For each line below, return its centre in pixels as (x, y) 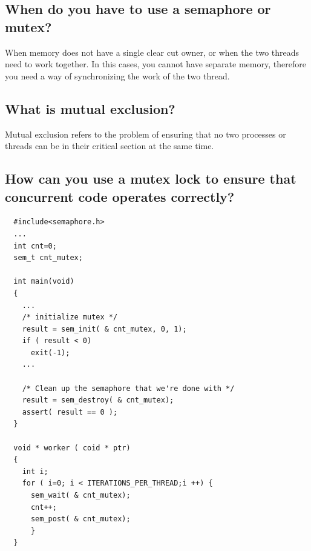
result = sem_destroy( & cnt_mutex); (98, 400)
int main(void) (44, 282)
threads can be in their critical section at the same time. (110, 146)
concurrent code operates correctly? (120, 196)
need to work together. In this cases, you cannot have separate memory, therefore (155, 64)
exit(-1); (50, 352)
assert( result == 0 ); (70, 412)
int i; (35, 471)
